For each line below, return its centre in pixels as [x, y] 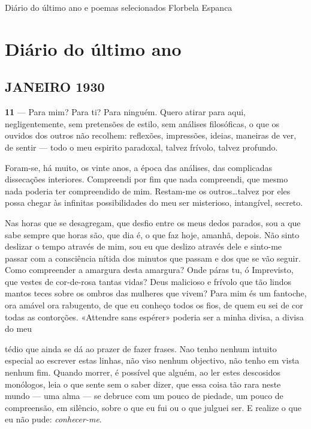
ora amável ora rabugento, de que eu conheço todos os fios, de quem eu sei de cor [154, 305]
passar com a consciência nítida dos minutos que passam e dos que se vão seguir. [153, 258]
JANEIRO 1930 [55, 87]
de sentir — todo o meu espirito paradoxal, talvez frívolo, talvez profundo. [141, 147]
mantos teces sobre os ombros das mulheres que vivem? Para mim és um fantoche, [156, 293]
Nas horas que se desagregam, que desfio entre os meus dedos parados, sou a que [153, 222]
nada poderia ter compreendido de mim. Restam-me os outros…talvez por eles [148, 190]
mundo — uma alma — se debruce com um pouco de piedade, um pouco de [144, 396]
